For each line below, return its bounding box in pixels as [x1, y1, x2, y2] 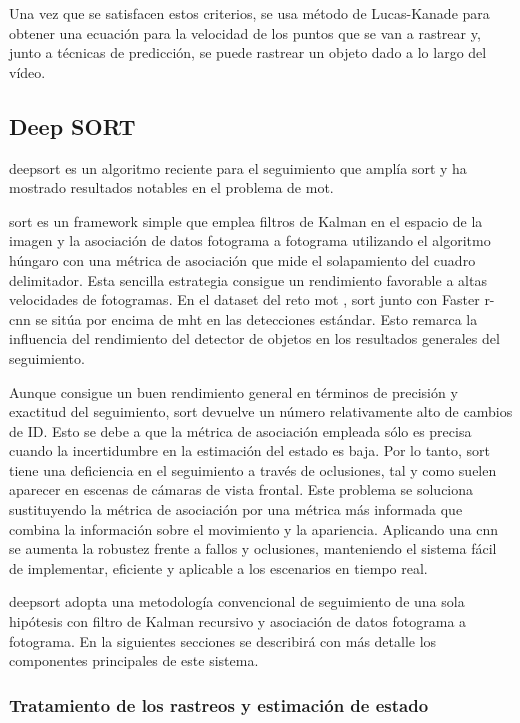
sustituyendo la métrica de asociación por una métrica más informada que [9, 499, 463, 520]
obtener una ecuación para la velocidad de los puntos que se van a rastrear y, [9, 22, 481, 43]
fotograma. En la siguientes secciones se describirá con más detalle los [9, 630, 437, 651]
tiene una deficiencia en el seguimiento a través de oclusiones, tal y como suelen [9, 459, 497, 480]
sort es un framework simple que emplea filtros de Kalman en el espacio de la [9, 210, 483, 231]
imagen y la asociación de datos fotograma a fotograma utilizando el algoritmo [9, 230, 491, 251]
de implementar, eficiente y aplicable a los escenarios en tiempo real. [9, 557, 428, 578]
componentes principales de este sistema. [9, 650, 259, 671]
